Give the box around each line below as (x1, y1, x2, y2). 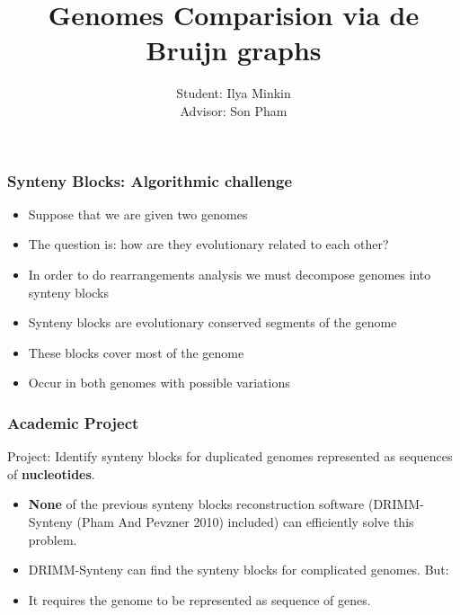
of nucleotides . (7, 464, 95, 483)
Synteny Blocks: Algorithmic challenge (7, 169, 293, 192)
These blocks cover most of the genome (28, 343, 244, 361)
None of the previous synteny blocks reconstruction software (28, 495, 365, 513)
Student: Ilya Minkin (176, 84, 291, 102)
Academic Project (7, 411, 139, 433)
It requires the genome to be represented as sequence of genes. (28, 590, 371, 609)
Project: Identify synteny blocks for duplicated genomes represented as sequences (7, 447, 453, 466)
